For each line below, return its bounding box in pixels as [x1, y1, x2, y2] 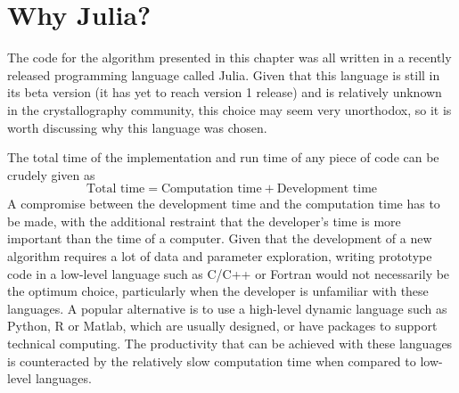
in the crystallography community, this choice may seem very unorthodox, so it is [7, 100, 452, 119]
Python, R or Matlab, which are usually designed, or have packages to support [7, 316, 438, 335]
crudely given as [7, 165, 95, 184]
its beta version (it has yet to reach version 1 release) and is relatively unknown [7, 83, 442, 102]
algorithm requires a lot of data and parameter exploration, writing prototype [7, 247, 432, 266]
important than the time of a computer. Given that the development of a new [7, 229, 432, 248]
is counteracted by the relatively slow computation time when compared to [7, 351, 416, 370]
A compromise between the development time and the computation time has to [7, 194, 440, 213]
